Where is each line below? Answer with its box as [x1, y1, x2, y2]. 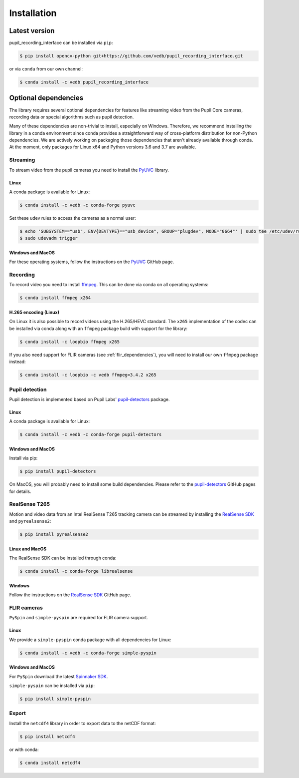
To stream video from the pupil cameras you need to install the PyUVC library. [9, 167, 169, 173]
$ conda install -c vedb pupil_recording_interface [19, 79, 149, 85]
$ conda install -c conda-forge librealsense [19, 568, 133, 574]
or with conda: [9, 747, 39, 753]
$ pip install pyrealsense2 [19, 532, 88, 537]
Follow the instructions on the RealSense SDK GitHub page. [9, 592, 132, 598]
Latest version [9, 26, 55, 35]
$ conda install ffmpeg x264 [19, 295, 91, 301]
